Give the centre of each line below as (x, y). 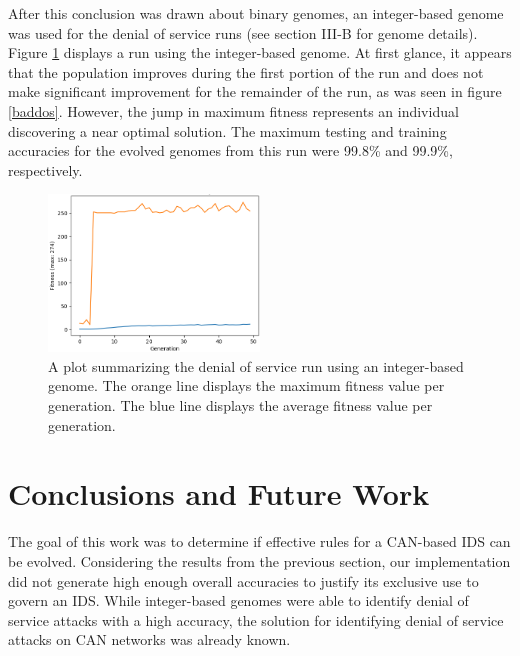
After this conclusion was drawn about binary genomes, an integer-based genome (256, 13)
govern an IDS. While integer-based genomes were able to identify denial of (238, 600)
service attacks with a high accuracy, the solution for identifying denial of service (256, 619)
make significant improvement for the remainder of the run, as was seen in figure (255, 91)
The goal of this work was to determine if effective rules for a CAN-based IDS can (259, 541)
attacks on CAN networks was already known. (149, 639)
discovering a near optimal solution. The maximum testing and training (227, 130)
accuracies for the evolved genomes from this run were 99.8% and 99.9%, (230, 150)
